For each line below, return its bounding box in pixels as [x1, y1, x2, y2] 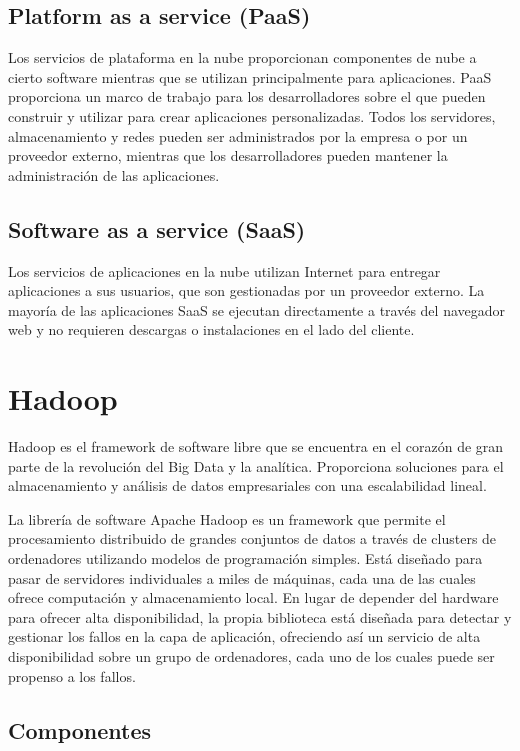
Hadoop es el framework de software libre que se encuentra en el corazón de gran [8, 436, 504, 457]
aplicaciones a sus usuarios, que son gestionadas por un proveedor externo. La [8, 280, 485, 301]
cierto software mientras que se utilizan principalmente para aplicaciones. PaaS [8, 66, 492, 87]
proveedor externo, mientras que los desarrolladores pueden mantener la [8, 145, 448, 166]
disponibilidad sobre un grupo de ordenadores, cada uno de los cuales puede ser [8, 646, 495, 666]
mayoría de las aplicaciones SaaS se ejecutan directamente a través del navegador [8, 299, 506, 320]
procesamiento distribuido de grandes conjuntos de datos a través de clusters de [8, 528, 497, 549]
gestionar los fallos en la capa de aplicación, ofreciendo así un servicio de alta [8, 626, 481, 647]
